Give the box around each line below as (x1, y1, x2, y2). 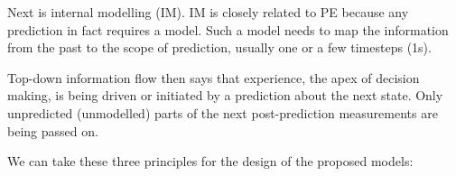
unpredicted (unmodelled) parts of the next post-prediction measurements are (7, 103, 438, 122)
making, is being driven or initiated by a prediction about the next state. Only (7, 86, 443, 105)
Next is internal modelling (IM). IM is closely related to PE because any (7, 3, 409, 21)
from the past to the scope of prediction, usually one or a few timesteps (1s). (7, 38, 432, 57)
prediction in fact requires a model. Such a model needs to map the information (7, 20, 449, 39)
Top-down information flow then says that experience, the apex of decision (7, 68, 420, 87)
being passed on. (7, 121, 98, 140)
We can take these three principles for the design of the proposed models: (7, 152, 414, 171)
